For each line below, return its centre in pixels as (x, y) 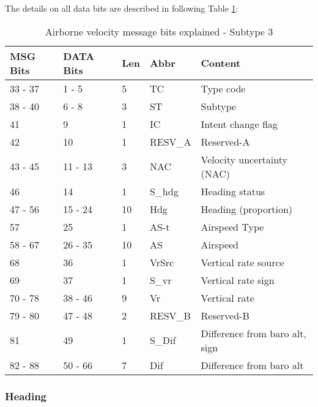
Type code (223, 88)
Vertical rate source (242, 262)
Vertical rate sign (238, 280)
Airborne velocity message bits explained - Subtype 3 (159, 31)
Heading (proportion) (247, 209)
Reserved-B (225, 315)
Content (221, 63)
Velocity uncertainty (244, 159)
